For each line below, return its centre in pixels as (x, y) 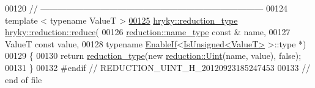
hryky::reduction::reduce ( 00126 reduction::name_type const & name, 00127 (148, 32)
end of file (24, 79)
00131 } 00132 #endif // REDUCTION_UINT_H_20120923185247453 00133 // (158, 67)
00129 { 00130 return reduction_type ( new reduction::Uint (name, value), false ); (153, 56)
